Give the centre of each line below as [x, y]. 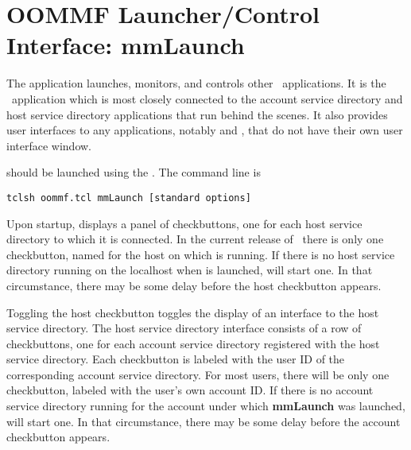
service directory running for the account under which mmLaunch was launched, [206, 406]
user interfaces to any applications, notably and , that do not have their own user [205, 130]
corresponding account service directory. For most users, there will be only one [198, 374]
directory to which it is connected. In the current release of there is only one [195, 239]
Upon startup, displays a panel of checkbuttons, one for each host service [184, 223]
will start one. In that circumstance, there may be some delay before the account [204, 421]
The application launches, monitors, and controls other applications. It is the [196, 83]
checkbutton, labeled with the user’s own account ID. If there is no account [190, 390]
